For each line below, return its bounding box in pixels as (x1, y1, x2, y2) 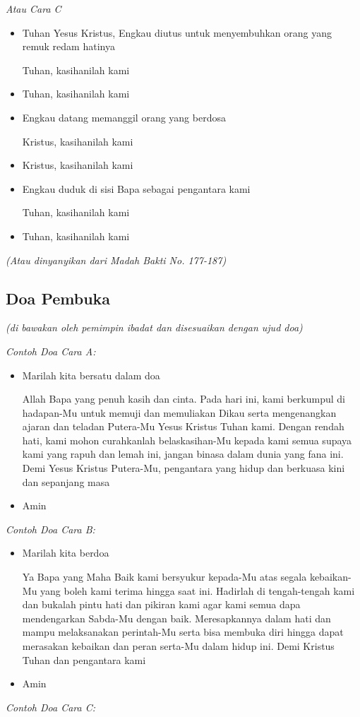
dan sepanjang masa (22, 474, 110, 489)
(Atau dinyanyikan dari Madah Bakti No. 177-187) (6, 252, 227, 267)
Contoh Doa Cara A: (6, 343, 96, 358)
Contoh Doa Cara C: (6, 699, 96, 714)
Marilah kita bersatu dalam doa (22, 367, 160, 382)
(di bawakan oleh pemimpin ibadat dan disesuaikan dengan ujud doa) (6, 320, 303, 335)
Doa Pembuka (6, 287, 111, 309)
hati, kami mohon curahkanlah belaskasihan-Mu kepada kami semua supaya (22, 432, 352, 447)
